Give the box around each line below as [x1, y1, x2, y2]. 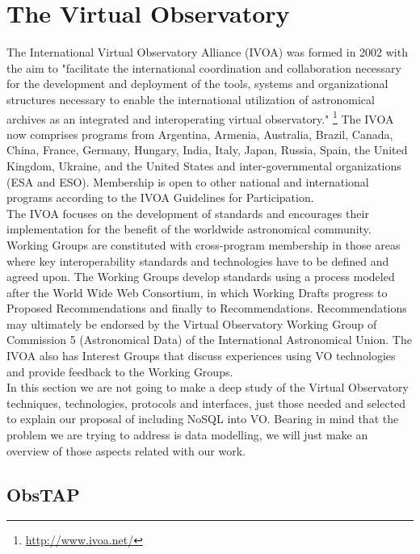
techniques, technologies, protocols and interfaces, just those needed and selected [6, 394, 406, 411]
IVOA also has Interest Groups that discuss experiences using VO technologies [6, 347, 396, 364]
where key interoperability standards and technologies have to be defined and [6, 252, 389, 269]
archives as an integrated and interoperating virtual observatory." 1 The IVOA [6, 107, 394, 127]
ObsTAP [6, 481, 80, 506]
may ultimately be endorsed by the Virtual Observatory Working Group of [6, 315, 377, 332]
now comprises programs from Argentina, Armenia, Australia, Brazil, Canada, [6, 125, 393, 142]
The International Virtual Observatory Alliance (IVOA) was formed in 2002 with [6, 44, 408, 61]
